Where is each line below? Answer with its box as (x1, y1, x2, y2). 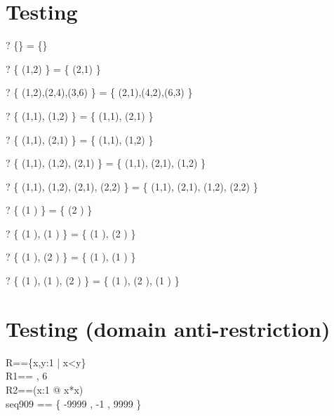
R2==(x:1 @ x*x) (6, 382, 83, 396)
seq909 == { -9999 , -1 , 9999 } (6, 396, 142, 410)
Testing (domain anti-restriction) (6, 314, 330, 342)
